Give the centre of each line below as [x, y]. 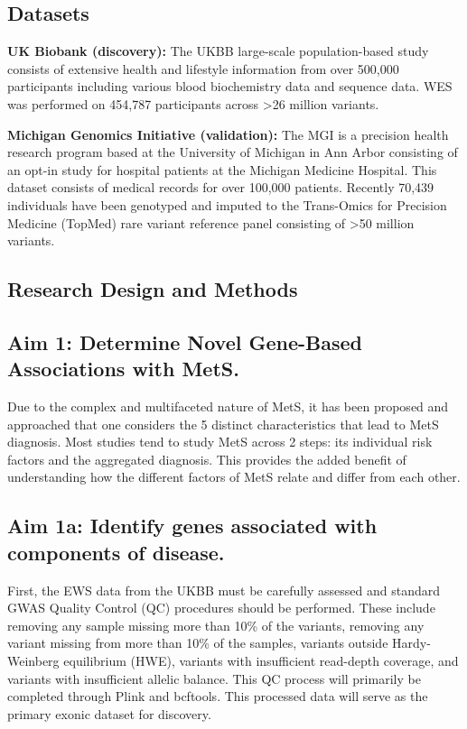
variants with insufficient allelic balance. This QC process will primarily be [214, 678]
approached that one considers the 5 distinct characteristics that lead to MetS [223, 424]
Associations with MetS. [123, 369]
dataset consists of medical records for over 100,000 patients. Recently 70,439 [221, 187]
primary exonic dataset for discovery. [109, 713]
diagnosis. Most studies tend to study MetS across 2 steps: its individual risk [220, 442]
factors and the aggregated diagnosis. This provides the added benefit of [207, 459]
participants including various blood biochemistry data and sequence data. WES [230, 86]
